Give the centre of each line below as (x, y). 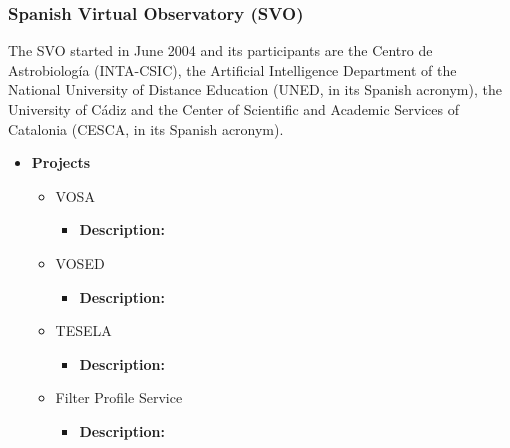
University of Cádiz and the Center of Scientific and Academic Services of (233, 109)
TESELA (83, 330)
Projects (60, 162)
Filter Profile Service (119, 397)
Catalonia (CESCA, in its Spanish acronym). (146, 128)
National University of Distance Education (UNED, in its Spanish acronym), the (255, 89)
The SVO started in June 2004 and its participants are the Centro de (220, 50)
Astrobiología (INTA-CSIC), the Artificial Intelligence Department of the (232, 69)
